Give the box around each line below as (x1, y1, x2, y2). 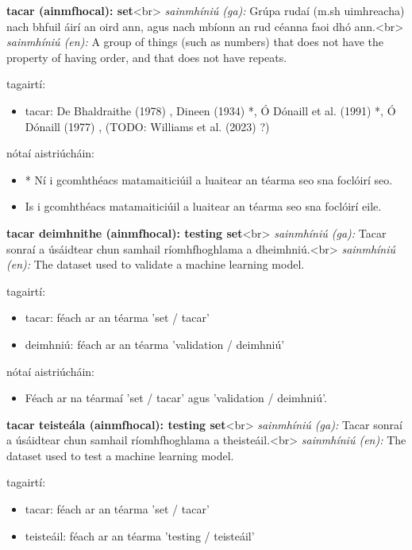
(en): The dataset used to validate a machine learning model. (6, 256, 305, 273)
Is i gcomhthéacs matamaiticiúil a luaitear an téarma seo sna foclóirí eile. (25, 198, 382, 215)
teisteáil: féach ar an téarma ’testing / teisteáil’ (25, 527, 255, 544)
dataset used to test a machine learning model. (6, 447, 234, 463)
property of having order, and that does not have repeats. (6, 48, 287, 65)
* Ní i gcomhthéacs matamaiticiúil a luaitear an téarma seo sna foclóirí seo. (25, 171, 393, 188)
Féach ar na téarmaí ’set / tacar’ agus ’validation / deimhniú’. (25, 389, 327, 406)
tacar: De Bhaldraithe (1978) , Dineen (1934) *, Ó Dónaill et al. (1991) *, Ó (25, 102, 396, 118)
